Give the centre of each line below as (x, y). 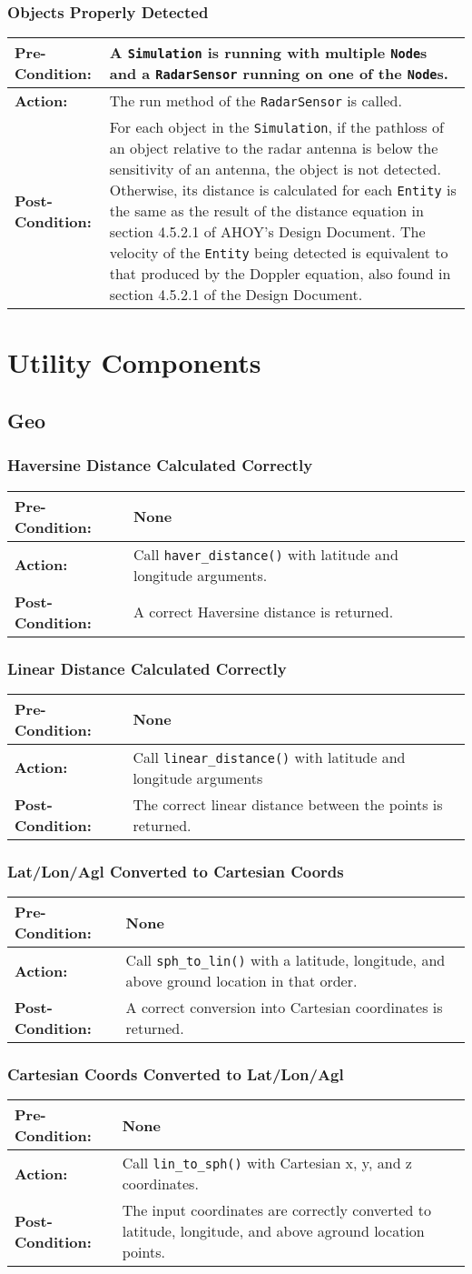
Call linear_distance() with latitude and (269, 757)
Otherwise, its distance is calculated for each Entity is (283, 190)
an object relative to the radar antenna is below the (274, 148)
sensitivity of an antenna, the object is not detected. (275, 169)
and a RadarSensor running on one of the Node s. (279, 74)
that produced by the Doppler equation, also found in (280, 274)
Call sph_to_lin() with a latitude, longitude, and (285, 960)
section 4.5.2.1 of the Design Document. (236, 295)
